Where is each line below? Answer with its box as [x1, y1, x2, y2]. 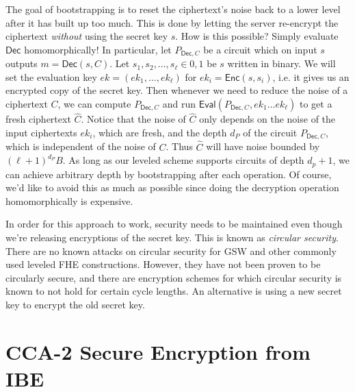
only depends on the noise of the [199, 112, 336, 126]
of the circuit [243, 125, 298, 139]
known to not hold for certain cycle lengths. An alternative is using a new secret [5, 284, 342, 298]
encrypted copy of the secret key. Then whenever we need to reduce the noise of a [5, 83, 348, 97]
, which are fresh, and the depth [92, 125, 227, 139]
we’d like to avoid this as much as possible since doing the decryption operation [5, 180, 339, 195]
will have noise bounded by [206, 139, 320, 154]
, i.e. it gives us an [272, 69, 350, 84]
